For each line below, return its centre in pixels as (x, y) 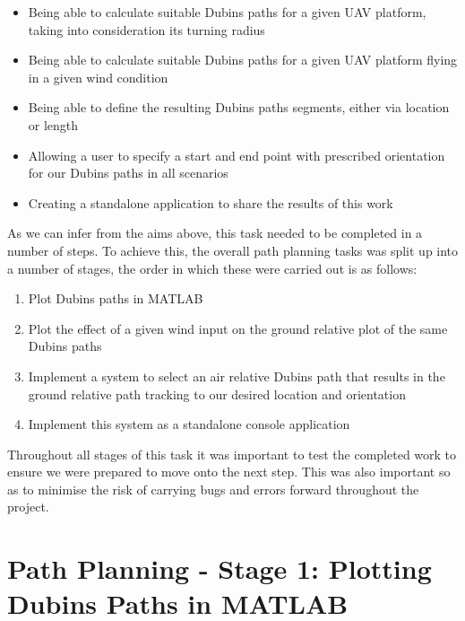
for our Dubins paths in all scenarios (128, 173)
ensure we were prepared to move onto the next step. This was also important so (229, 472)
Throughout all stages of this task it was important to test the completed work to (232, 454)
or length (53, 124)
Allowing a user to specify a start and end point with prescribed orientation (237, 155)
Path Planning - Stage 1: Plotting (220, 569)
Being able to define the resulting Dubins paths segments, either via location (239, 107)
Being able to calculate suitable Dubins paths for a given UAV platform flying (243, 60)
